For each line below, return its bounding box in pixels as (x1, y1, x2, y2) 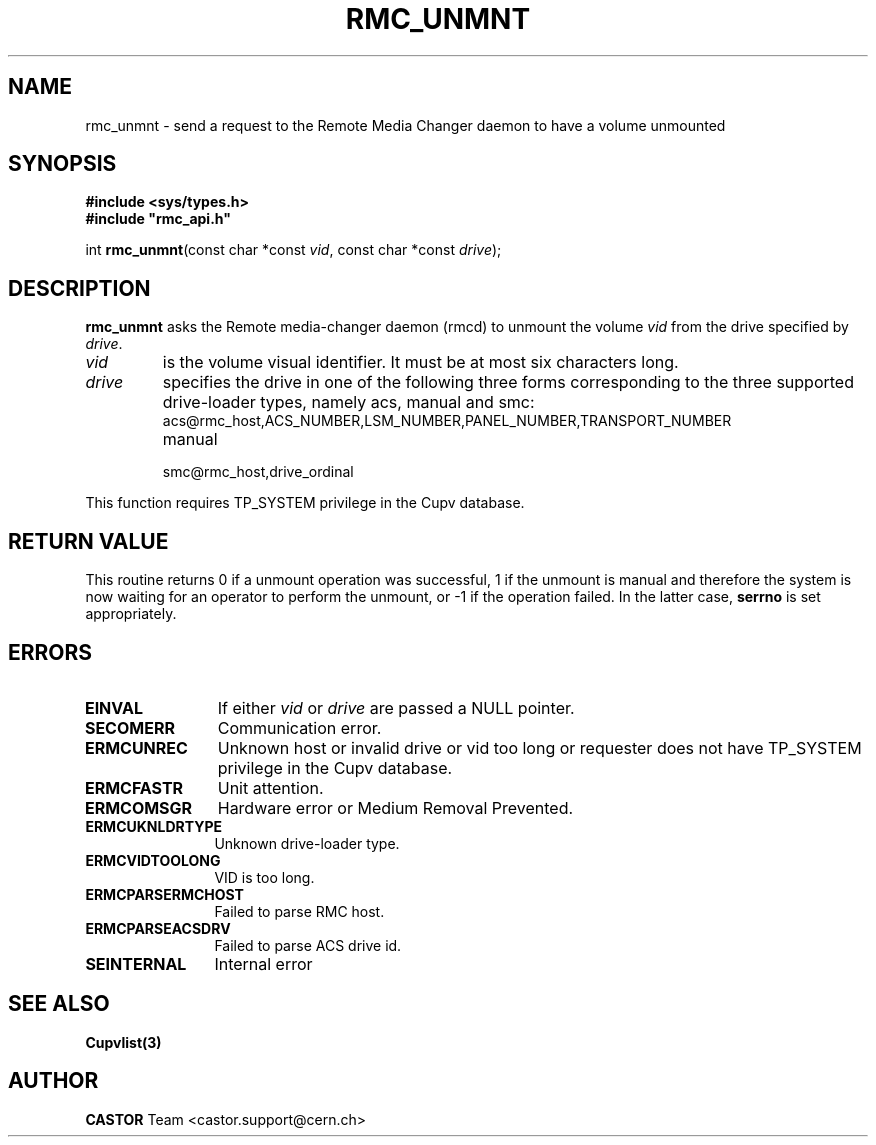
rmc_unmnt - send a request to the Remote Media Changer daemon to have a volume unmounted (85, 116, 726, 134)
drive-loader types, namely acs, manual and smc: (162, 392, 535, 413)
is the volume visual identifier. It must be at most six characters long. (162, 352, 679, 373)
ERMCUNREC (84, 737, 188, 758)
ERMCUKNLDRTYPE (85, 817, 222, 835)
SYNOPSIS (8, 151, 117, 177)
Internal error (214, 953, 313, 974)
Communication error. (217, 717, 382, 738)
